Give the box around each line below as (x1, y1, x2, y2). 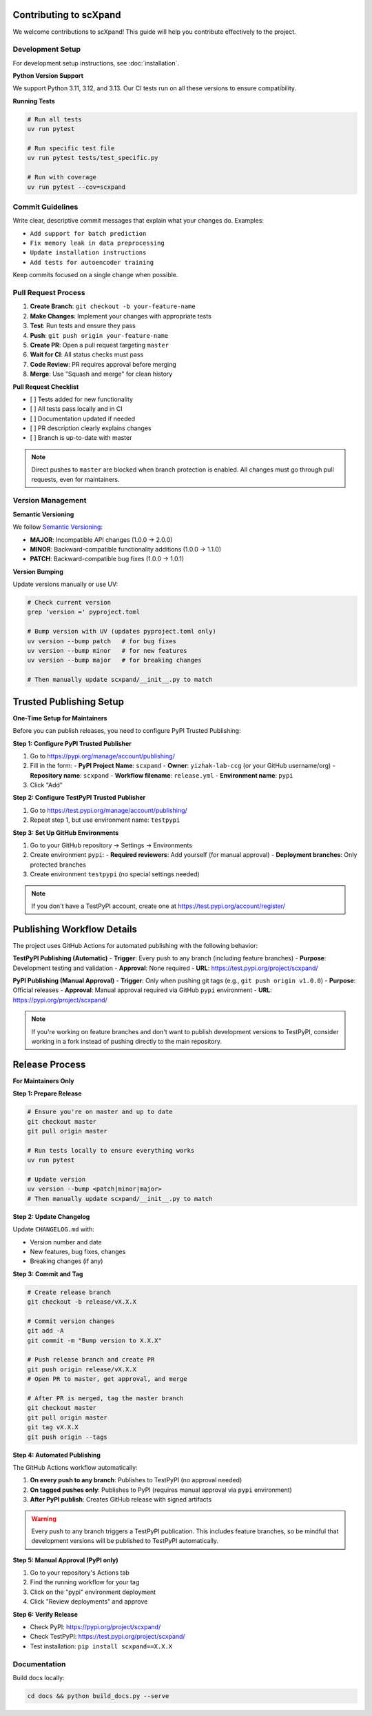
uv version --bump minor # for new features (27, 647, 187, 655)
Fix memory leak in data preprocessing (30, 239, 165, 248)
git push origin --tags (27, 1433, 108, 1441)
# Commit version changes (27, 1317, 115, 1325)
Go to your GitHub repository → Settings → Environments (30, 841, 193, 849)
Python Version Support (12, 72, 84, 80)
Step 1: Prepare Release (12, 1089, 82, 1098)
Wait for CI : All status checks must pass (30, 350, 144, 359)
